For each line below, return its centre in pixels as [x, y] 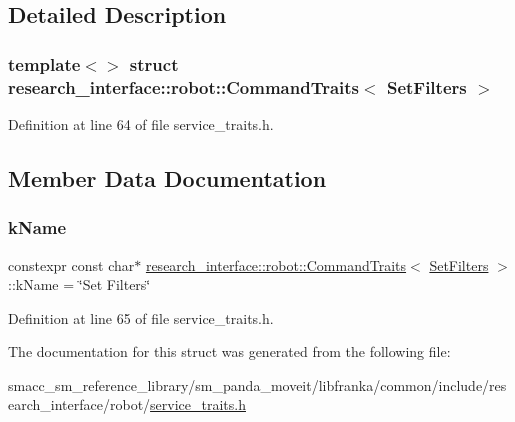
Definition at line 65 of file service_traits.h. [141, 317]
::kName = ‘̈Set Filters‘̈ [79, 284]
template [44, 63]
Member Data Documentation [167, 177]
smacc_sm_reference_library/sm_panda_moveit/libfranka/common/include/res [257, 384]
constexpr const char [71, 264]
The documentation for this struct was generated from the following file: [229, 351]
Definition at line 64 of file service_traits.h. [141, 123]
